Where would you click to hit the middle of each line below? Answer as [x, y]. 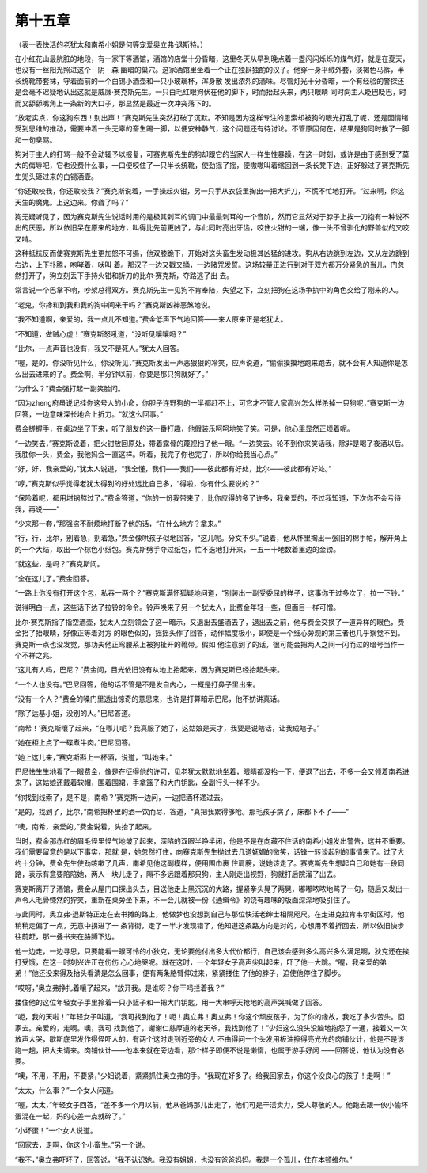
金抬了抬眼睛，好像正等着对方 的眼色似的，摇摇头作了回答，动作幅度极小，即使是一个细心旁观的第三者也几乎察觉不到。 [210, 633]
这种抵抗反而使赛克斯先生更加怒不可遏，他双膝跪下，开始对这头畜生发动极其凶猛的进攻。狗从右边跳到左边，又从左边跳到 [212, 253]
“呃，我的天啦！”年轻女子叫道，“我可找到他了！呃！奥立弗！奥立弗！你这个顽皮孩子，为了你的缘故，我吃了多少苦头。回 [210, 1017]
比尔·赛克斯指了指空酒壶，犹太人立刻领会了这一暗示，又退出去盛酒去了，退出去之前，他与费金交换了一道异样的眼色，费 [210, 622]
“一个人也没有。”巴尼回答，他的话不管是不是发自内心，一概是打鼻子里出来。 [137, 684]
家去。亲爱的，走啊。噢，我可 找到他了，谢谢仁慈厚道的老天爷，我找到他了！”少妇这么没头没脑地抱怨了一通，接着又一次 [211, 1028]
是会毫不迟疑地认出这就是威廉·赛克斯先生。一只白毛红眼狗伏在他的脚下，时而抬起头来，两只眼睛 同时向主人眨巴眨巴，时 [210, 92]
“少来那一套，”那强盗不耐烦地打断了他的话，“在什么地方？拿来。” [118, 524]
